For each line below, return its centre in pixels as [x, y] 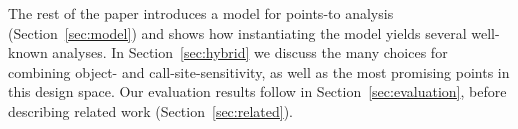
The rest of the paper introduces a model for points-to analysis [201, 13]
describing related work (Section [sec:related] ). [150, 110]
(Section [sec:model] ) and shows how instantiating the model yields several [237, 32]
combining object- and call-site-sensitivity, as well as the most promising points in [259, 71]
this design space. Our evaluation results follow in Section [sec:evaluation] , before [257, 91]
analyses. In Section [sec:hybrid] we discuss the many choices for [250, 52]
